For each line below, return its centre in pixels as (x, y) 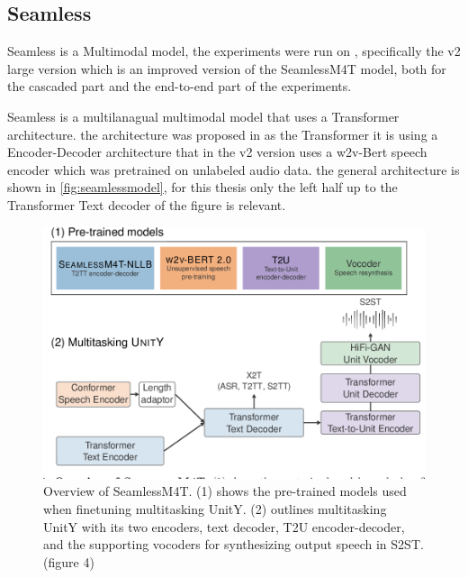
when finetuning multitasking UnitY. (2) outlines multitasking (215, 508)
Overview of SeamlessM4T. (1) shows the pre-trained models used (225, 491)
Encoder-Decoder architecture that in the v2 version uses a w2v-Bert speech (217, 152)
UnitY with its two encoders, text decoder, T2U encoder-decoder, (224, 526)
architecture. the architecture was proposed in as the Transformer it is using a (223, 134)
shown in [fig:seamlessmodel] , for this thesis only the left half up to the (202, 187)
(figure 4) (69, 561)
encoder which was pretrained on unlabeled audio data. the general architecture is (234, 169)
